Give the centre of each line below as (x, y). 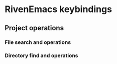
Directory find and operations (41, 55)
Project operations (34, 28)
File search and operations (38, 42)
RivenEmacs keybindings (59, 9)
